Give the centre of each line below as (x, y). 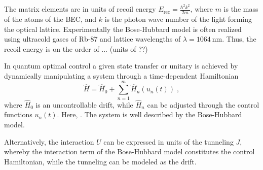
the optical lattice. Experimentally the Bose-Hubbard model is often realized (123, 29)
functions (18, 114)
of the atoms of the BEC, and (50, 19)
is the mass (241, 9)
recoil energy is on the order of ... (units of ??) (76, 48)
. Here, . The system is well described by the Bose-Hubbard (149, 114)
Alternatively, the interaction (49, 141)
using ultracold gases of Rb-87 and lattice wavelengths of (92, 39)
